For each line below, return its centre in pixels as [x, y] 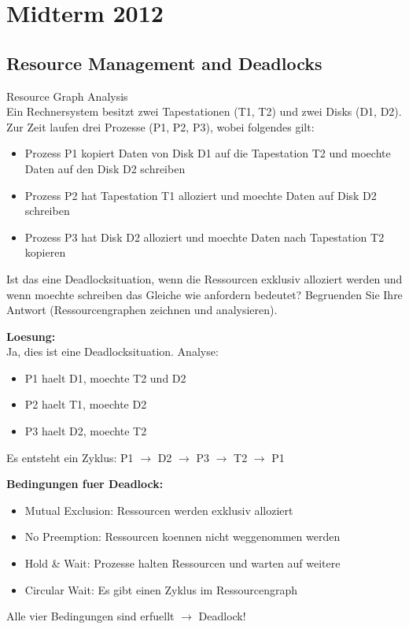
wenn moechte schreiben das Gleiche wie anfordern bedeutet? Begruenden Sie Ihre [204, 294]
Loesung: [31, 336]
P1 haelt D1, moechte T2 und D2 [105, 377]
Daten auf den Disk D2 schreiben [105, 168]
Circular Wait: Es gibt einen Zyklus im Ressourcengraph [161, 589]
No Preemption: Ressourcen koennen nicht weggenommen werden [182, 536]
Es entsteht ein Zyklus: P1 [70, 457]
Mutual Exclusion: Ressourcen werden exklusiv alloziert [159, 510]
